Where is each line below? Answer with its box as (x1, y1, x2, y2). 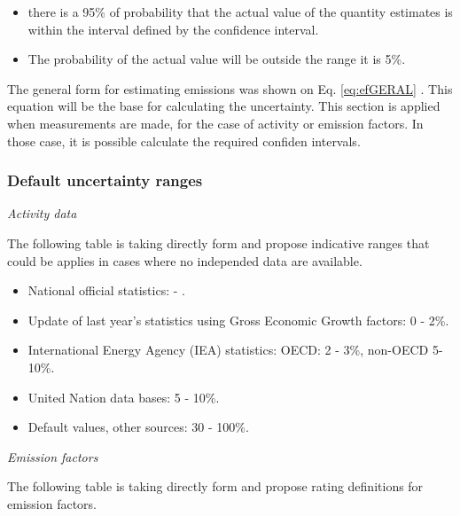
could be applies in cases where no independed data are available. (7, 251, 363, 270)
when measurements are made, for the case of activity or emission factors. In (7, 113, 424, 132)
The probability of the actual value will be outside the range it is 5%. (27, 50, 406, 68)
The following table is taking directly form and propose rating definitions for (7, 477, 424, 496)
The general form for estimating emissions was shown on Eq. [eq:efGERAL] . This (7, 79, 453, 98)
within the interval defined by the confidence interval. (27, 20, 319, 38)
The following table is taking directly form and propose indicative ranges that (7, 233, 430, 252)
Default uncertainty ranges (7, 169, 203, 192)
